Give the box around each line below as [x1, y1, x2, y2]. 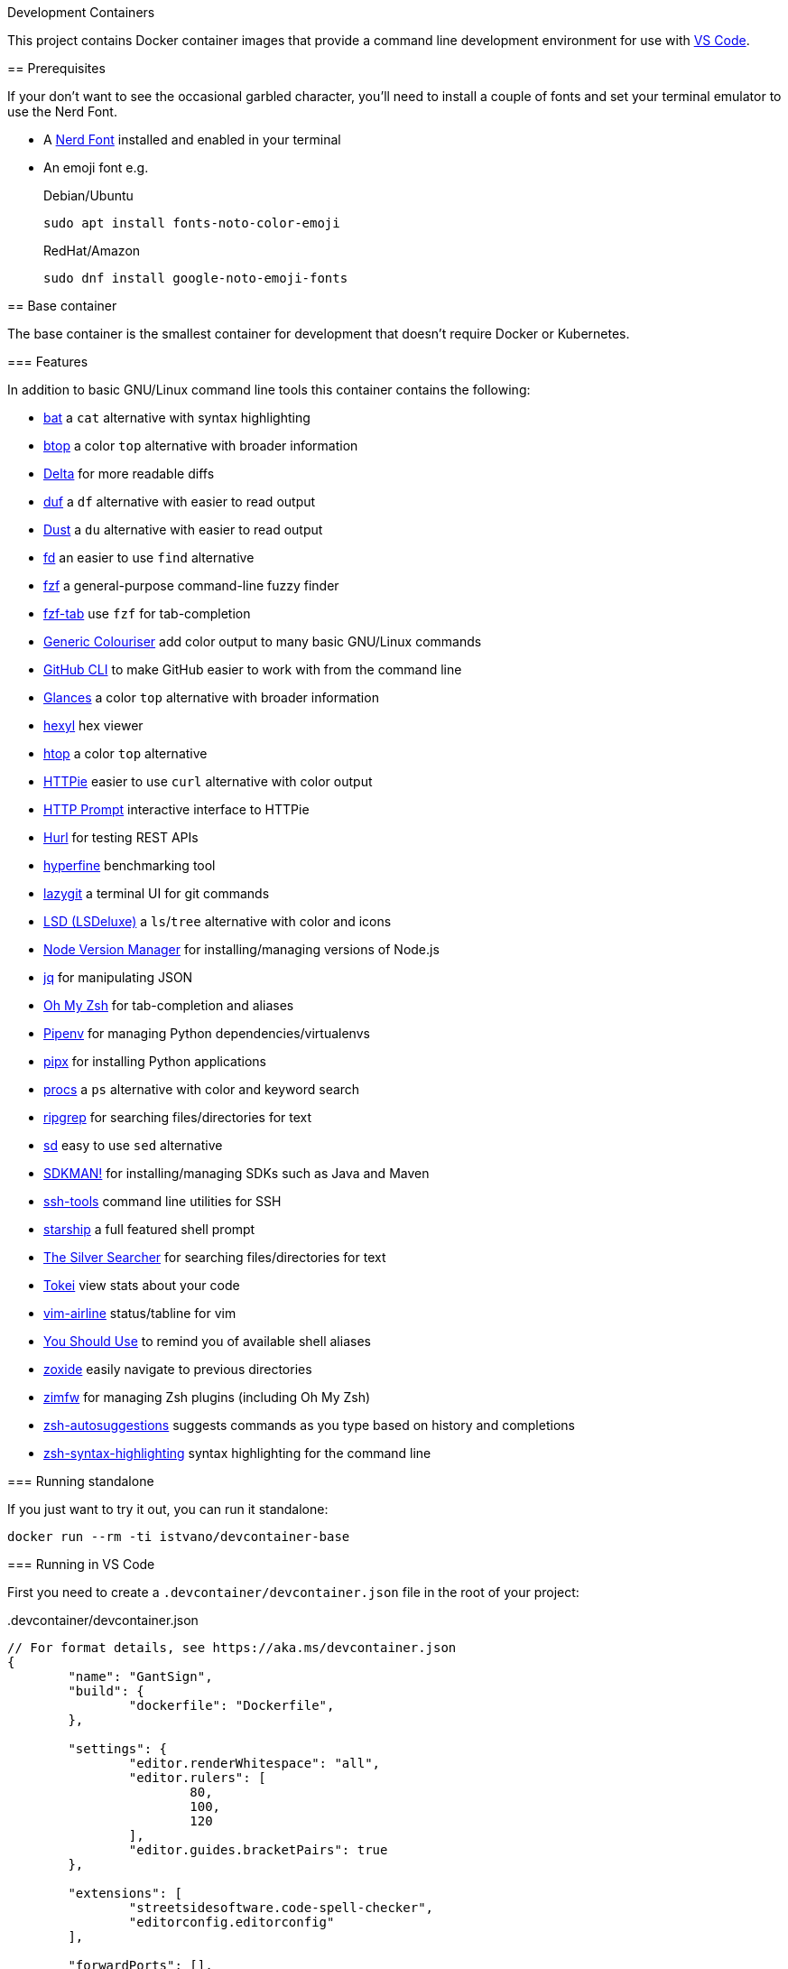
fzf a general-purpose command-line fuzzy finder [43, 578, 339, 593]
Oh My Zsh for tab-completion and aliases [43, 998, 294, 1013]
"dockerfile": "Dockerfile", [128, 1698, 335, 1713]
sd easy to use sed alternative [43, 1138, 223, 1153]
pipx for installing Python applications [43, 1054, 267, 1069]
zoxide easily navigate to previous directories [43, 1361, 312, 1377]
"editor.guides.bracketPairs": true [128, 1843, 388, 1857]
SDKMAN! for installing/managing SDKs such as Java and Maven [43, 1166, 430, 1181]
